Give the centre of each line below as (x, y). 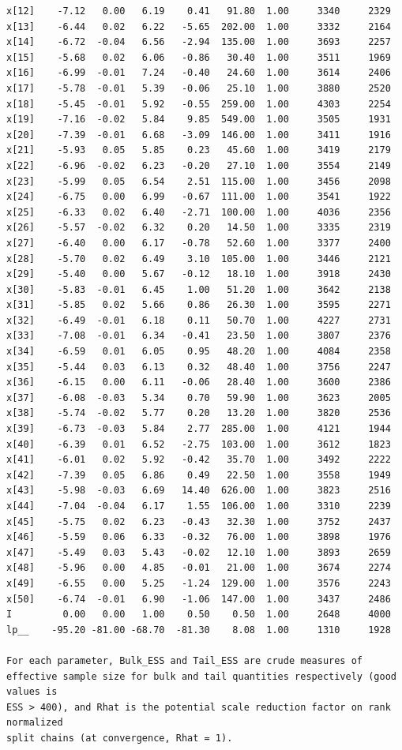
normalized (35, 723)
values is (32, 692)
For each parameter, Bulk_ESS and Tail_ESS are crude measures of (185, 660)
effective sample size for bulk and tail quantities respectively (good (201, 676)
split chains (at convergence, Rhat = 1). (120, 738)
